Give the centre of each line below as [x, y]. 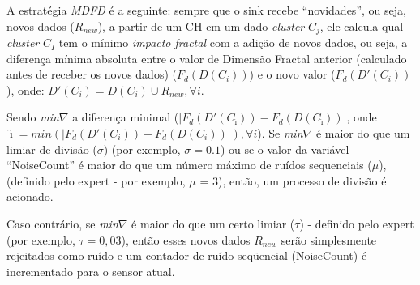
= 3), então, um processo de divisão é [293, 180]
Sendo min [33, 117]
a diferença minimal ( [126, 117]
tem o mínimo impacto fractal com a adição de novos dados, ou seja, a [233, 43]
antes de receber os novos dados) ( [92, 74]
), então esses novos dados [186, 239]
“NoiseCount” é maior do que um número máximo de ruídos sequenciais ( [189, 165]
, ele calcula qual [362, 26]
